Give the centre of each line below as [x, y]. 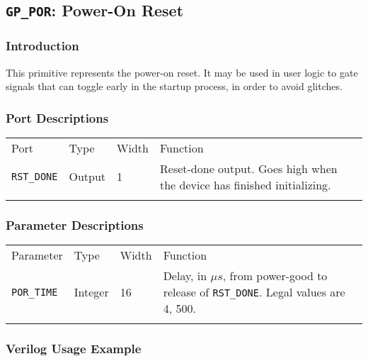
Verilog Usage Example [74, 349]
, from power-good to [275, 276]
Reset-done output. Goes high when [249, 168]
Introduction [42, 46]
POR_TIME [35, 292]
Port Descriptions [57, 117]
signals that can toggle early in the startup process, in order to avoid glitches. [174, 86]
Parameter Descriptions [75, 224]
